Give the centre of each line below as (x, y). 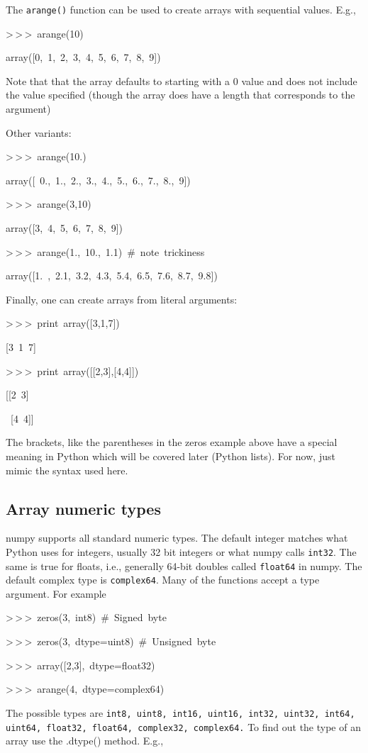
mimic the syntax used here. (67, 470)
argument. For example (56, 593)
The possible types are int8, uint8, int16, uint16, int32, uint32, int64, (180, 712)
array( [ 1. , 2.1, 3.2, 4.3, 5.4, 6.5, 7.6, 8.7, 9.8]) (112, 275)
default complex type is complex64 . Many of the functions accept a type (163, 580)
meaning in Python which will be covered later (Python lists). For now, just (171, 456)
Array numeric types (83, 508)
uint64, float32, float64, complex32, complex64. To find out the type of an (183, 726)
